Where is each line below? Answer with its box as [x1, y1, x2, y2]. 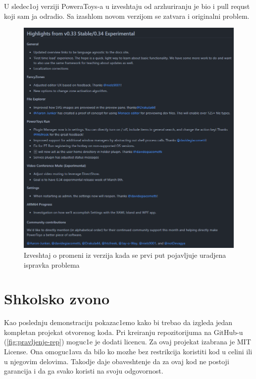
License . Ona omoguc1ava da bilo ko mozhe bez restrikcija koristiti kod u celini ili [4, 346, 253, 357]
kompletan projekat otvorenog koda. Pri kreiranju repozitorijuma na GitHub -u [4, 327, 243, 337]
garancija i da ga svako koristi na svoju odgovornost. [4, 366, 163, 376]
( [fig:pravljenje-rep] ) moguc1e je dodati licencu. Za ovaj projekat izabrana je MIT [4, 336, 251, 347]
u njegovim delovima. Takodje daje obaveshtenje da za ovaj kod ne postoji [4, 356, 229, 366]
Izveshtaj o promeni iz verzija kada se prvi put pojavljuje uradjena [24, 249, 226, 260]
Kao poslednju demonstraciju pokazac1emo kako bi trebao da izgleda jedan [4, 317, 233, 328]
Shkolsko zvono [4, 288, 110, 309]
